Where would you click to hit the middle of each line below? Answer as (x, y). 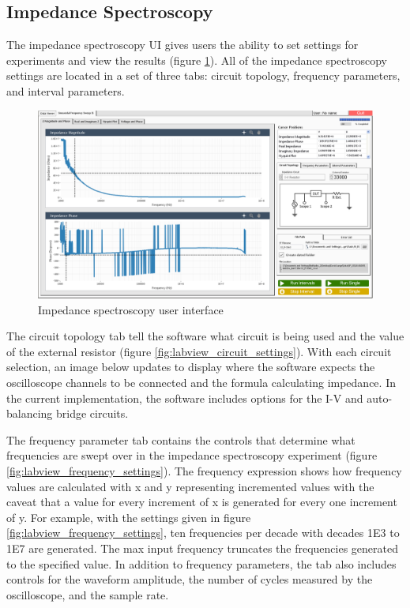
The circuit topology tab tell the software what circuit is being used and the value (205, 336)
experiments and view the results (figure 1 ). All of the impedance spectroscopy (197, 60)
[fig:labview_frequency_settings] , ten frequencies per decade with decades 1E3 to (203, 533)
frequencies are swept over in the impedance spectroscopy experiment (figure (192, 455)
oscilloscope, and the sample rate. (88, 594)
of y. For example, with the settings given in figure (129, 517)
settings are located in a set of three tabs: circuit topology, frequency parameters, (203, 75)
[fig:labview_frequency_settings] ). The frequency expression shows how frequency (204, 471)
